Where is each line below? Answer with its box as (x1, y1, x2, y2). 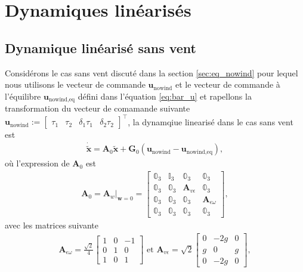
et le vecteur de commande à (175, 78, 280, 91)
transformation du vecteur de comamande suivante (5, 102, 190, 115)
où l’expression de (5, 157, 70, 169)
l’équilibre (5, 89, 41, 102)
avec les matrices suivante (5, 218, 98, 231)
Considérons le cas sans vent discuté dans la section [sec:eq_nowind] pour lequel (5, 66, 298, 79)
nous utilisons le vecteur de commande (5, 78, 146, 91)
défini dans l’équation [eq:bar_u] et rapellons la (78, 89, 252, 102)
